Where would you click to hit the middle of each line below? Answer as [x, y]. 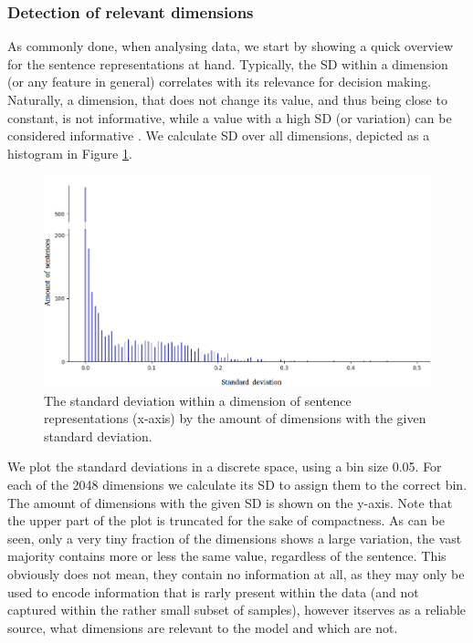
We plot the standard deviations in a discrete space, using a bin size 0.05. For [225, 467]
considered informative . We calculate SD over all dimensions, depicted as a [219, 135]
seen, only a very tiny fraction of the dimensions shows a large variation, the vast [235, 538]
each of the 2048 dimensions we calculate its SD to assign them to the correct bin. [237, 484]
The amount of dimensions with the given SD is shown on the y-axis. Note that [230, 502]
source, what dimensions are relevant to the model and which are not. [203, 627]
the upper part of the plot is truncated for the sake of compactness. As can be [226, 520]
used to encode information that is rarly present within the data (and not [213, 591]
